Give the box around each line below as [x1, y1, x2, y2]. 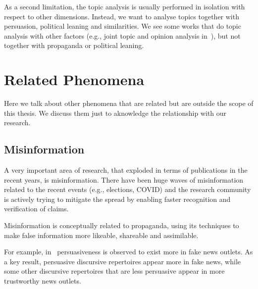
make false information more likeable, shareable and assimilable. [4, 230, 199, 240]
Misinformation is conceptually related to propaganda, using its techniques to [4, 220, 239, 231]
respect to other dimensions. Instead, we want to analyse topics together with [4, 11, 239, 21]
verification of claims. [4, 203, 69, 214]
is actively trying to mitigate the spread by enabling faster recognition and [4, 193, 231, 204]
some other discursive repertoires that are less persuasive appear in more [4, 266, 225, 276]
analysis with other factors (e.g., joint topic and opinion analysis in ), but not [4, 30, 241, 41]
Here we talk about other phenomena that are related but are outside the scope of [4, 98, 254, 108]
